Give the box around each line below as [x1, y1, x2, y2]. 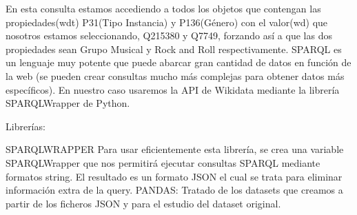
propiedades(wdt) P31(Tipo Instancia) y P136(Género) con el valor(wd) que [6, 14, 328, 29]
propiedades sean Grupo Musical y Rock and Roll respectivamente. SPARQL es [6, 41, 342, 56]
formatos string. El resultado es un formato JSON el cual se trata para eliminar [6, 169, 343, 183]
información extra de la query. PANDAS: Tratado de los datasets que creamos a [6, 183, 343, 197]
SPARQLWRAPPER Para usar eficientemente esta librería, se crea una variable [6, 142, 344, 156]
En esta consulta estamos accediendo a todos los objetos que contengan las [6, 1, 321, 15]
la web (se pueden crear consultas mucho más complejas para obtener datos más [6, 68, 345, 83]
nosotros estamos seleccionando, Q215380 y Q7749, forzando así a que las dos [6, 28, 332, 43]
